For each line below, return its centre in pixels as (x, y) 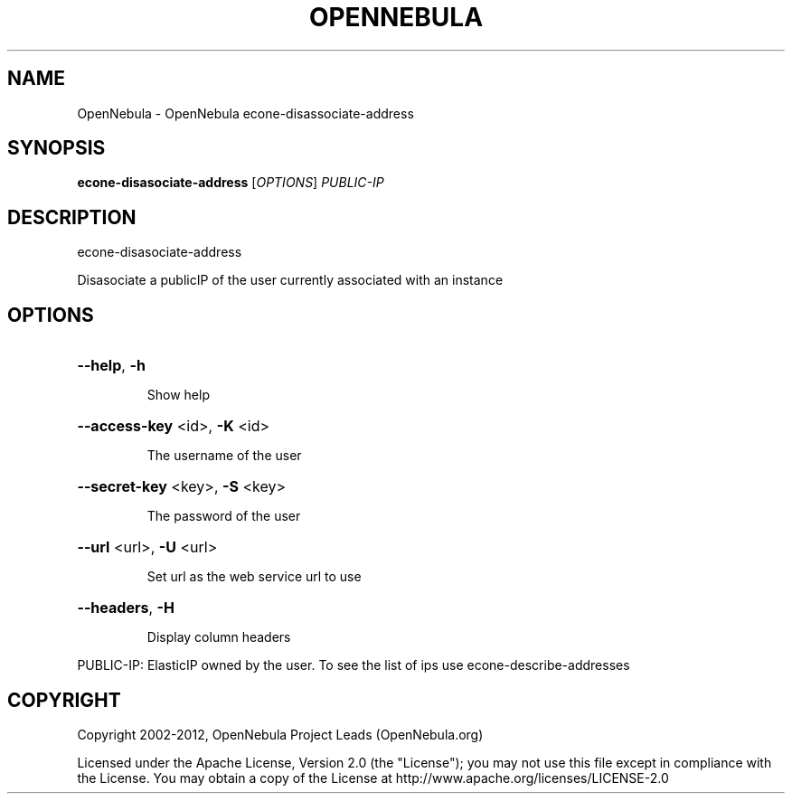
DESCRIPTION (72, 217)
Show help (178, 395)
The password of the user (224, 516)
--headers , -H (126, 608)
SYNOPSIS (57, 148)
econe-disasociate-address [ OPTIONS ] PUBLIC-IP (231, 183)
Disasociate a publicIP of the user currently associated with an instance (290, 280)
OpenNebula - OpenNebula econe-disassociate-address (245, 113)
